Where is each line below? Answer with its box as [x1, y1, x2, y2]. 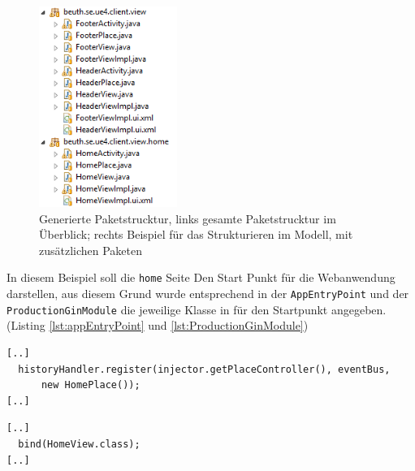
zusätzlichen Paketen [39, 241, 143, 258]
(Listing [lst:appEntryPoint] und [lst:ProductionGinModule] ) [6, 317, 309, 334]
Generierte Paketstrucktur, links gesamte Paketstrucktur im [39, 210, 336, 227]
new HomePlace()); [41, 379, 140, 391]
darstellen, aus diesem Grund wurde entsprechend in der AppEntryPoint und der [6, 285, 409, 302]
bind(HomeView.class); [18, 439, 140, 451]
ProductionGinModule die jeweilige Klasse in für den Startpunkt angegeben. [6, 300, 387, 318]
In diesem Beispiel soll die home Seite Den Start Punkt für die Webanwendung [6, 269, 396, 286]
